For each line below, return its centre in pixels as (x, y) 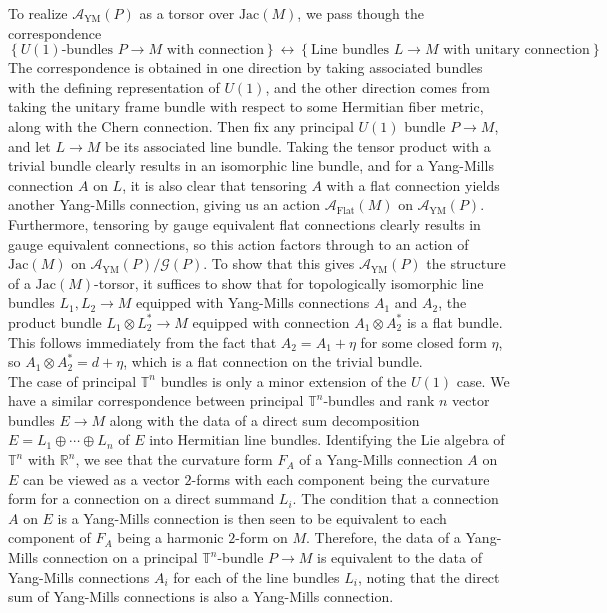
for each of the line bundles (256, 576)
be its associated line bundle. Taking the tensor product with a (297, 145)
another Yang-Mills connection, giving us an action (164, 204)
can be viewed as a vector (101, 478)
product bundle (55, 321)
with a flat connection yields (413, 184)
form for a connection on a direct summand (141, 498)
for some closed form (423, 341)
